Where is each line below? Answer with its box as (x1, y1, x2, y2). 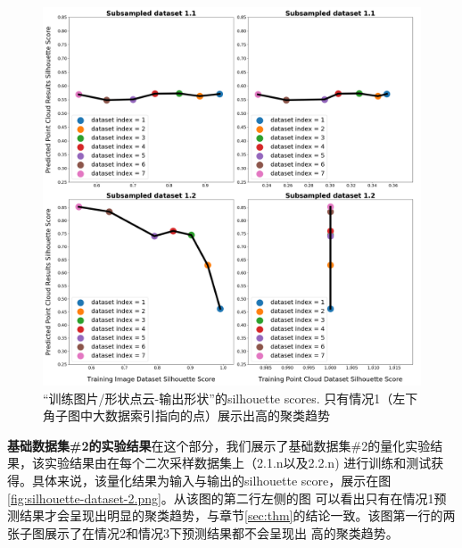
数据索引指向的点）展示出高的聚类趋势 (104, 406, 330, 425)
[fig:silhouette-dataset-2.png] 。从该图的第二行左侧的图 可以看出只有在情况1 (7, 488, 434, 507)
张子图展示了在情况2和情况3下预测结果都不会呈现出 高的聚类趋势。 (7, 523, 399, 542)
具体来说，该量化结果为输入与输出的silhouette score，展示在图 (31, 470, 392, 489)
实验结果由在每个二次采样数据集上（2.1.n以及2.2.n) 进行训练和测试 (44, 453, 432, 472)
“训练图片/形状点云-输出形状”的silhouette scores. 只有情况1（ (43, 388, 393, 407)
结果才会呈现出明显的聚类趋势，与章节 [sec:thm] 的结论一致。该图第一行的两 (19, 506, 456, 525)
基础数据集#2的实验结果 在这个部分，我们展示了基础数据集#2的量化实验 (7, 436, 431, 454)
